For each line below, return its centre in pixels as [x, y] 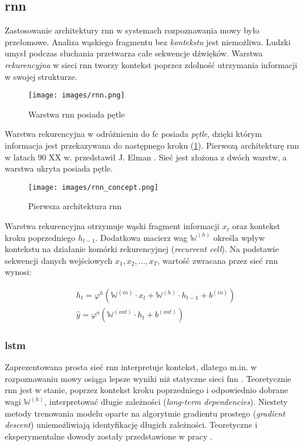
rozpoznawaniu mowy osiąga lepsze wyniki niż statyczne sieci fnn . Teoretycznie [148, 378]
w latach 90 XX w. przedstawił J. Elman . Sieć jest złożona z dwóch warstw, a [146, 157]
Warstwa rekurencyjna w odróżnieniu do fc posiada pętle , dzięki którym [134, 134]
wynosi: [18, 272]
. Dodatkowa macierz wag [141, 237]
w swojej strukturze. [41, 76]
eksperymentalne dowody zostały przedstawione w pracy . [109, 436]
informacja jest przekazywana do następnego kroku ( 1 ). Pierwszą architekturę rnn [152, 145]
